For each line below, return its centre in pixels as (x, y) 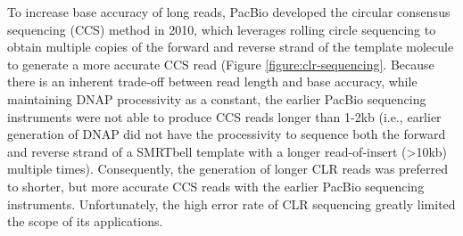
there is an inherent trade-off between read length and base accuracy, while (212, 81)
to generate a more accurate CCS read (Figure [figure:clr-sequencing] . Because (221, 64)
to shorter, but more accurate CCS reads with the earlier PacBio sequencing (216, 186)
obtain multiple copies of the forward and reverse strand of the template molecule (231, 47)
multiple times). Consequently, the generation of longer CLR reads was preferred (228, 169)
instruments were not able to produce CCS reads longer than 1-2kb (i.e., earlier (224, 116)
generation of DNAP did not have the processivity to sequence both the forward (227, 134)
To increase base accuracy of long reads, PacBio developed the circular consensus (229, 12)
